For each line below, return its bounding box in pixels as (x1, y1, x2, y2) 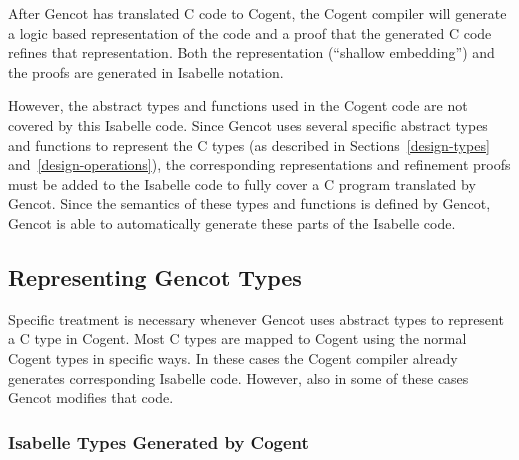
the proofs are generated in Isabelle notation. (8, 61, 284, 82)
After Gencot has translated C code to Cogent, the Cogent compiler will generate (8, 3, 507, 23)
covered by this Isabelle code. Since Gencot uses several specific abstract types (8, 114, 488, 135)
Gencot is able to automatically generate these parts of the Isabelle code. (8, 212, 456, 233)
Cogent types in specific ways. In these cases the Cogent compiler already (8, 347, 458, 368)
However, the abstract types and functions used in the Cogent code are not (8, 95, 468, 116)
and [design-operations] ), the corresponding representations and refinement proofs (8, 154, 511, 175)
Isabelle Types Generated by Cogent (8, 429, 309, 454)
